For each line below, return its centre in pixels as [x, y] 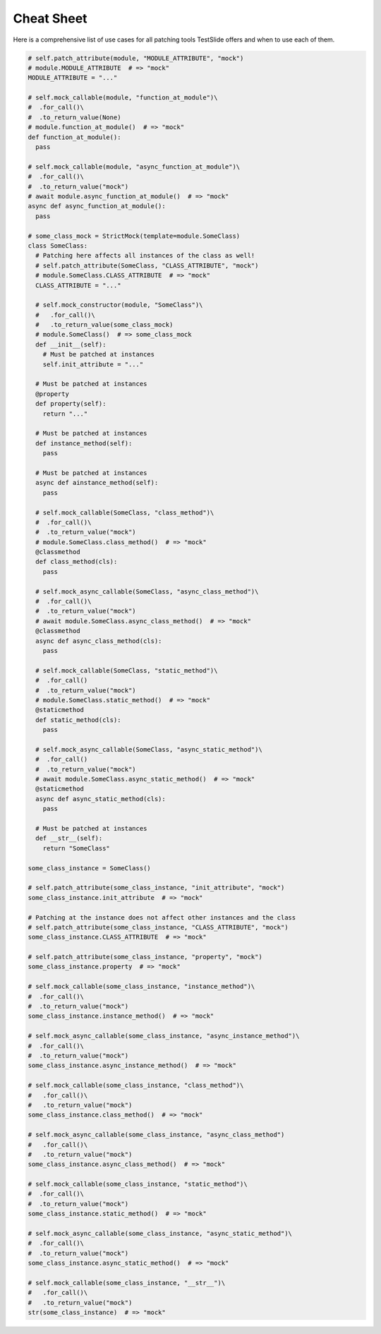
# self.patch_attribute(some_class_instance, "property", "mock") [145, 957]
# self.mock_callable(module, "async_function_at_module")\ [134, 167]
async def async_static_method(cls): [101, 799]
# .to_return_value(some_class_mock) [104, 325]
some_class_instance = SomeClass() [89, 868]
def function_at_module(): [74, 137]
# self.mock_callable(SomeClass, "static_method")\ [127, 670]
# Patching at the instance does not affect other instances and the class [162, 917]
